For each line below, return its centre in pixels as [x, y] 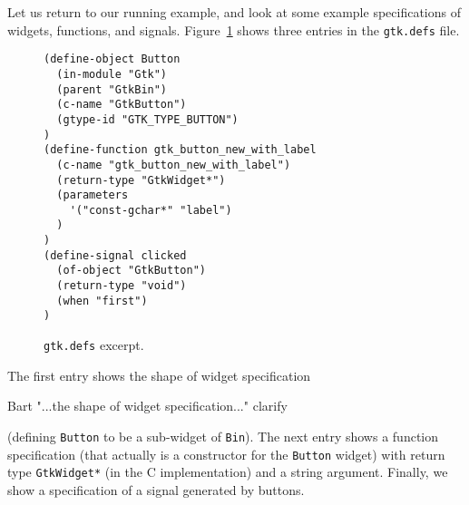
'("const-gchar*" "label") [151, 210]
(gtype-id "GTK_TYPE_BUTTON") [147, 119]
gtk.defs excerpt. [94, 345]
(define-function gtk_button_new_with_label [180, 150]
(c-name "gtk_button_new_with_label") [174, 165]
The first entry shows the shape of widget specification [159, 375]
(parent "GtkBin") [112, 89]
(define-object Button [112, 59]
